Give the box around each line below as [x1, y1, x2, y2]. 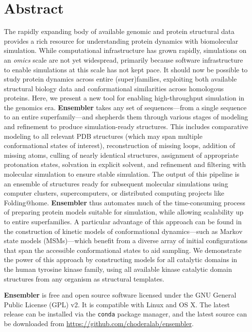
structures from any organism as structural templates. [4, 273, 165, 283]
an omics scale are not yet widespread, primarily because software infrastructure [4, 54, 243, 65]
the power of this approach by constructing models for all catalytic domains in [4, 254, 237, 265]
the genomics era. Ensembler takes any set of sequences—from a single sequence [4, 102, 247, 112]
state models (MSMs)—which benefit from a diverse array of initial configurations [4, 235, 248, 246]
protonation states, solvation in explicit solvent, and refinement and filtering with [4, 159, 246, 169]
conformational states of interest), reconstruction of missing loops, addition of [4, 140, 235, 150]
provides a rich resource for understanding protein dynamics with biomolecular [4, 35, 238, 46]
